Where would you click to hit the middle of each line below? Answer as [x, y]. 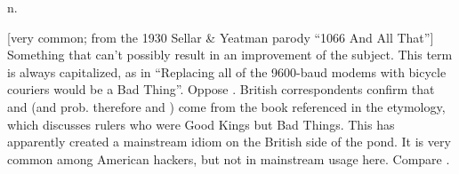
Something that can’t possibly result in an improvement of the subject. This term [230, 55]
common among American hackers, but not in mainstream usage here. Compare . [229, 158]
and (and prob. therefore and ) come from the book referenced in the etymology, [226, 106]
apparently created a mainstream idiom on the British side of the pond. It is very [229, 142]
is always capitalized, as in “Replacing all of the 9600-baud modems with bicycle [227, 71]
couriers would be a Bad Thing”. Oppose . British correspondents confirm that [221, 89]
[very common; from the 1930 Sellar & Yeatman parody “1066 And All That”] [221, 37]
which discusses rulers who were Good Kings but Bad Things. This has [201, 124]
